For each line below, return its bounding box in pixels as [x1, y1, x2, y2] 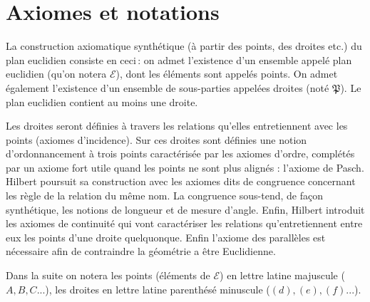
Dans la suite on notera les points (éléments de [6, 268, 210, 283]
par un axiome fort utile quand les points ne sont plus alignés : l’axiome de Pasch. [6, 160, 364, 175]
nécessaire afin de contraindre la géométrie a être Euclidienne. [6, 244, 276, 259]
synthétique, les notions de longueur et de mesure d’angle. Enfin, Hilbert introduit [6, 202, 365, 217]
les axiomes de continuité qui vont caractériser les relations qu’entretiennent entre [6, 216, 363, 231]
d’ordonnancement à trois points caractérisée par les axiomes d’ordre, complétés [6, 146, 355, 161]
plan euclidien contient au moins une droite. [6, 94, 198, 109]
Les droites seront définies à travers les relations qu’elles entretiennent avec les [6, 118, 348, 133]
